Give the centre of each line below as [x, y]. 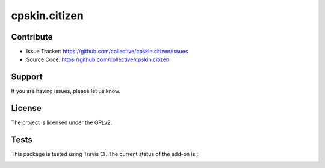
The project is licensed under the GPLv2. [62, 122]
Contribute [32, 37]
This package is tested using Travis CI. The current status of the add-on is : [105, 154]
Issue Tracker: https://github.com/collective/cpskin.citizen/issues [107, 52]
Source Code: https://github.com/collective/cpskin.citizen [98, 59]
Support [27, 77]
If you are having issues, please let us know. [66, 91]
